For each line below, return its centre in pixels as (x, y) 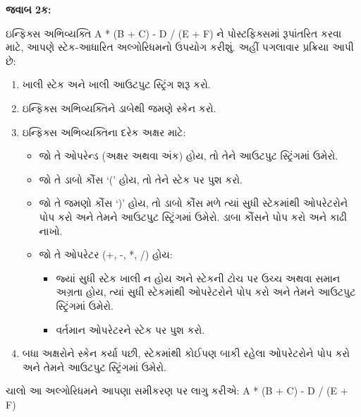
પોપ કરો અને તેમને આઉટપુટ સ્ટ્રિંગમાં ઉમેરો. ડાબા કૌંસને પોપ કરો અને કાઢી (193, 216)
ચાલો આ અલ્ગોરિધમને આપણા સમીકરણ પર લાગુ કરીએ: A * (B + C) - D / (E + (177, 391)
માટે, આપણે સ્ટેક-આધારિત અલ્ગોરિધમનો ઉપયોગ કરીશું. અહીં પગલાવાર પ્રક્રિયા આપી (180, 47)
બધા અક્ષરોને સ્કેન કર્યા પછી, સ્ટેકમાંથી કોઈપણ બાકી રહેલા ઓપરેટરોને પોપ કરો (186, 353)
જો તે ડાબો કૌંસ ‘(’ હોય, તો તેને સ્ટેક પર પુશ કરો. (141, 179)
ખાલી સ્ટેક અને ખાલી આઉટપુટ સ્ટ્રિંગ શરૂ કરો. (116, 84)
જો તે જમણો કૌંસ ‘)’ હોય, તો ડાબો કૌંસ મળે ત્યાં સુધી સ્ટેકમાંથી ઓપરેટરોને (194, 203)
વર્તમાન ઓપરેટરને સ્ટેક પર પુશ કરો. (130, 329)
